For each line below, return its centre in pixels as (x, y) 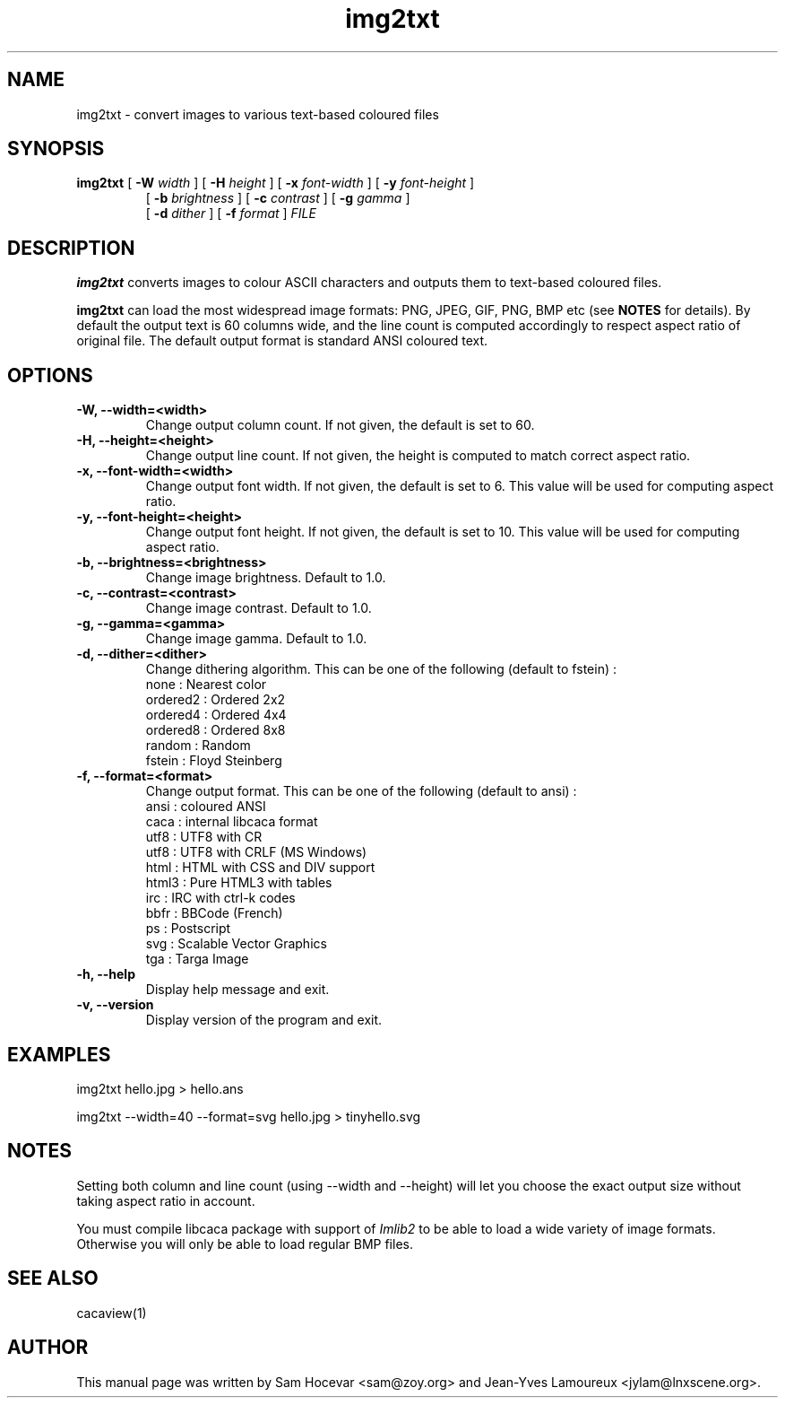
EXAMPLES (59, 1054)
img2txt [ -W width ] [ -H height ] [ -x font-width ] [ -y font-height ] (276, 183)
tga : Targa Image (197, 959)
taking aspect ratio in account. (166, 1200)
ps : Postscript (188, 929)
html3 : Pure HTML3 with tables (239, 883)
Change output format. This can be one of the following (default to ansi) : (361, 791)
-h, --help (106, 974)
